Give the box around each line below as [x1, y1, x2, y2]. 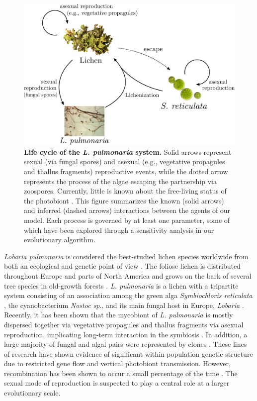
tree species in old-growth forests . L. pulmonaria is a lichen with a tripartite [4, 280, 239, 291]
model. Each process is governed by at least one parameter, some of [24, 214, 230, 225]
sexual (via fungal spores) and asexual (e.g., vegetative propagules [24, 156, 225, 167]
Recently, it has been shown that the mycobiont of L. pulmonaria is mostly [4, 309, 233, 320]
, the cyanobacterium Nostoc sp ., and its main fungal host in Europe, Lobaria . [4, 300, 244, 310]
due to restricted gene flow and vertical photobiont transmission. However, [4, 358, 231, 369]
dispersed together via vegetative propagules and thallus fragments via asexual [4, 319, 244, 329]
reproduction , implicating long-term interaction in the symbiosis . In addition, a [4, 329, 248, 339]
